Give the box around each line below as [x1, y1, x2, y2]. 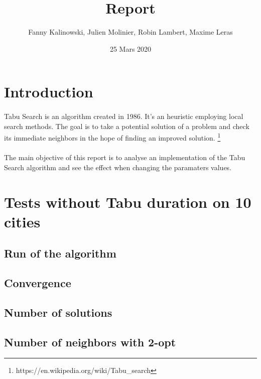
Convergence [4, 275, 71, 291]
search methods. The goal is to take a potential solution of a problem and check [4, 120, 249, 131]
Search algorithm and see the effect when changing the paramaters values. [4, 162, 232, 172]
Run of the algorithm [4, 245, 116, 261]
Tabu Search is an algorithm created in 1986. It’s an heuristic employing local [4, 111, 243, 121]
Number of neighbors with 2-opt [4, 334, 176, 349]
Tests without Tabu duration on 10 [4, 191, 251, 212]
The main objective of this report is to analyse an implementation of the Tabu [4, 152, 245, 163]
